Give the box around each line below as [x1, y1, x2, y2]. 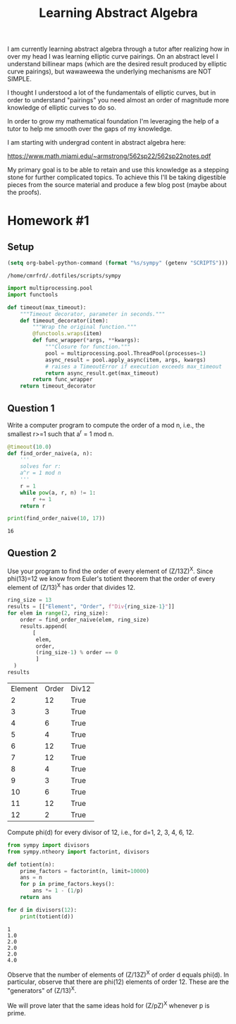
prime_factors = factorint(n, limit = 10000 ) [20, 867, 150, 874]
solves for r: [20, 463, 61, 470]
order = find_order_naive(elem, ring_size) [20, 616, 150, 624]
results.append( [20, 622, 68, 630]
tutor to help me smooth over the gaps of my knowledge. [7, 125, 173, 133]
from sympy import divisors [7, 841, 90, 848]
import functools [7, 291, 58, 298]
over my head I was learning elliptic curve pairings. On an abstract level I [7, 52, 218, 61]
